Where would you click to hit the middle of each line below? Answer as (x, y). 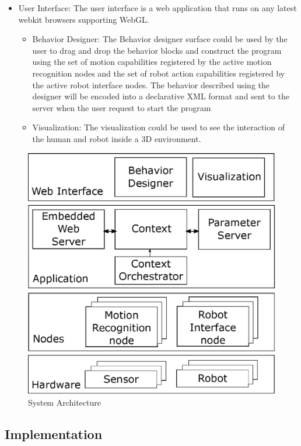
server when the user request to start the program (122, 107)
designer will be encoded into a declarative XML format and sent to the (161, 96)
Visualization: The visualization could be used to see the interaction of (158, 127)
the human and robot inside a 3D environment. (117, 138)
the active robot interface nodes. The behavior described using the (151, 84)
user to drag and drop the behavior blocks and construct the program (157, 50)
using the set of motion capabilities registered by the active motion (152, 62)
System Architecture (64, 402)
